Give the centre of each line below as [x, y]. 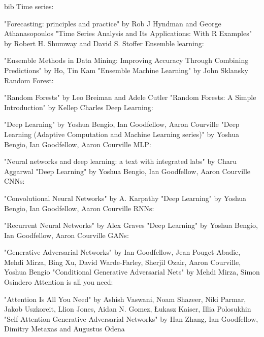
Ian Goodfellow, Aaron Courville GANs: [67, 235]
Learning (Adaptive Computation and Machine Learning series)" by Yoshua [122, 134]
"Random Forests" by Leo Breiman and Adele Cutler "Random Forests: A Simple [130, 97]
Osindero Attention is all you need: [59, 282]
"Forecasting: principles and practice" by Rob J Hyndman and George [113, 23]
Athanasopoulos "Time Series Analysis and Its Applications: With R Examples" [128, 33]
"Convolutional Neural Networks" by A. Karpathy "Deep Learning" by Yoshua [125, 198]
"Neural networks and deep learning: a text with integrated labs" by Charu [121, 161]
